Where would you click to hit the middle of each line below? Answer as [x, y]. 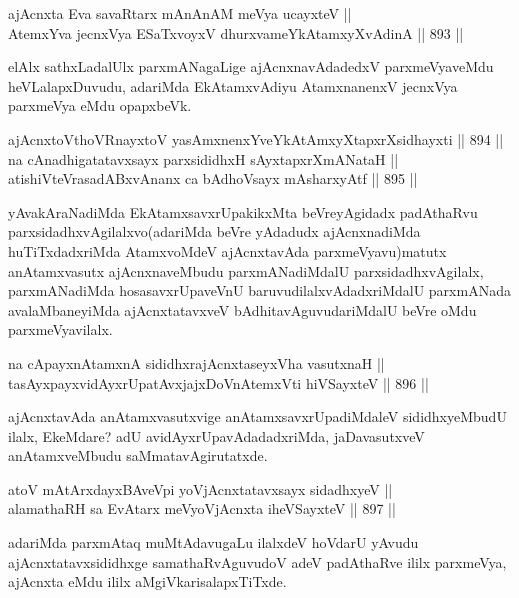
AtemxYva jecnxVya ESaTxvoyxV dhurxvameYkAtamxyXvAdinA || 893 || [236, 32]
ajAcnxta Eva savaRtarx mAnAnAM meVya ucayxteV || [180, 13]
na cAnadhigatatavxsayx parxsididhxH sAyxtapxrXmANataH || [203, 158]
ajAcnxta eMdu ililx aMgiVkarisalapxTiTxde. [147, 581]
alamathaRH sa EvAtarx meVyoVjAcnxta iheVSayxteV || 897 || [202, 508]
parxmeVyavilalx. [60, 329]
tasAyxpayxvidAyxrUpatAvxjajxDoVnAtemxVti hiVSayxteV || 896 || [218, 382]
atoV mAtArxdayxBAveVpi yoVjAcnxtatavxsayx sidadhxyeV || [200, 488]
